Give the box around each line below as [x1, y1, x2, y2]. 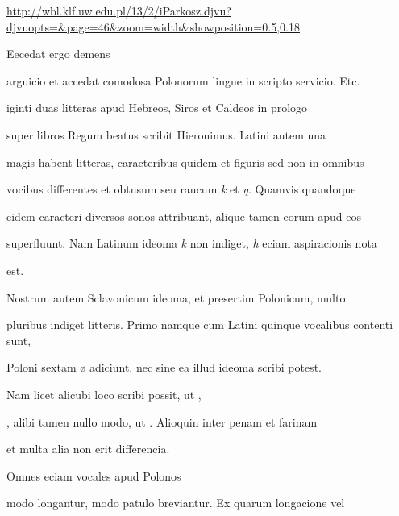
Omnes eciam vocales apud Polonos [6, 467, 181, 484]
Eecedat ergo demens [6, 45, 110, 62]
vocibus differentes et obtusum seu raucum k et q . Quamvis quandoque [6, 181, 356, 198]
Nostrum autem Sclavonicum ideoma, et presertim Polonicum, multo [6, 289, 346, 306]
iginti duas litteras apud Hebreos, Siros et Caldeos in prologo [6, 99, 308, 116]
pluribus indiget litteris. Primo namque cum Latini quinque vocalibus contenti [6, 316, 393, 333]
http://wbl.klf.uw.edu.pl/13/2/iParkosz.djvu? [6, 2, 231, 19]
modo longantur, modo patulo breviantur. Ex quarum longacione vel [6, 494, 345, 511]
